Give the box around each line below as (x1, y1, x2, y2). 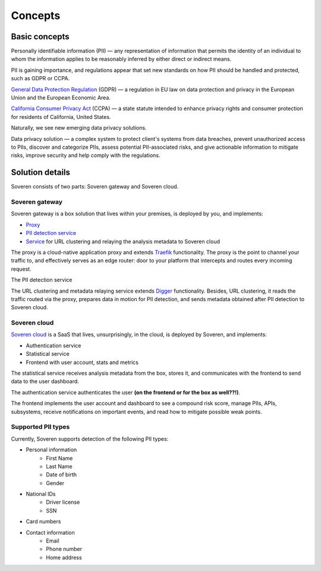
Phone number (46, 545, 83, 553)
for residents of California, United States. (11, 113, 111, 120)
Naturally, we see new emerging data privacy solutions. (11, 124, 147, 131)
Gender (46, 479, 65, 487)
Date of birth (46, 471, 77, 478)
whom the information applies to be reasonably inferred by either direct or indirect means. (11, 55, 232, 62)
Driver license (46, 498, 80, 506)
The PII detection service (11, 277, 73, 284)
